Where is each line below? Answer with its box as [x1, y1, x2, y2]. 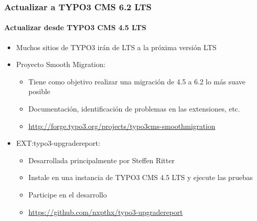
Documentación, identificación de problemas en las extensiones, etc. [28, 103, 240, 114]
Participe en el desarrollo [28, 189, 107, 200]
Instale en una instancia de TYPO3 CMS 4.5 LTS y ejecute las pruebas [28, 172, 253, 183]
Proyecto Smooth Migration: [16, 59, 105, 70]
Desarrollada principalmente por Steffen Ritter [28, 154, 175, 165]
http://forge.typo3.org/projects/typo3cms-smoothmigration [28, 120, 216, 131]
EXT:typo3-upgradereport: [16, 138, 100, 148]
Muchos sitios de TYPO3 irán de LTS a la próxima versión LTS [16, 41, 217, 52]
